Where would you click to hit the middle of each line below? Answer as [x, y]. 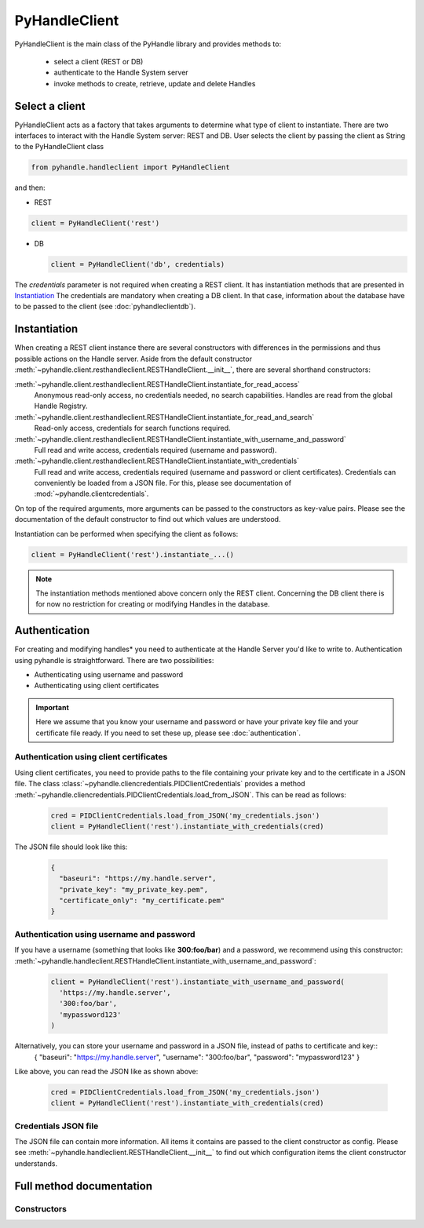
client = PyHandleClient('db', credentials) [138, 264]
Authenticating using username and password [109, 675]
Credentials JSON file [57, 1126]
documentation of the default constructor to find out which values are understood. [148, 519]
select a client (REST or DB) [99, 61]
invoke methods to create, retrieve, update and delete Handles [155, 83]
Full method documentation [84, 1186]
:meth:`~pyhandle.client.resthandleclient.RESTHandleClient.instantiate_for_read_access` [157, 384]
